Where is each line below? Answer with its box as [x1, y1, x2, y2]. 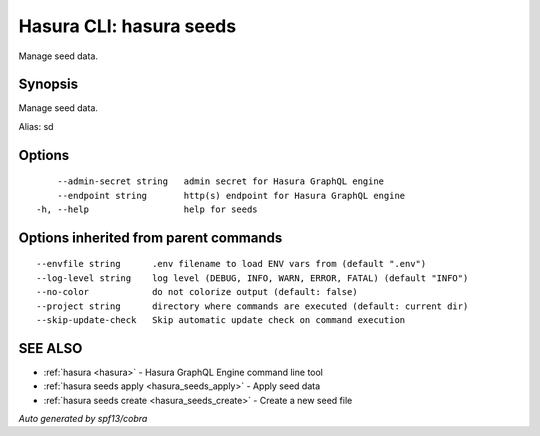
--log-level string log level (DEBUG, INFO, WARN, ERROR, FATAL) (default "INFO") [36, 272, 469, 284]
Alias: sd [18, 120, 54, 132]
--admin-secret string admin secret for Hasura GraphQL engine [56, 176, 385, 187]
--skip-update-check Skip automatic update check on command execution [36, 315, 406, 325]
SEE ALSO [18, 340, 83, 357]
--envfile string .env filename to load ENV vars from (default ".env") [36, 258, 427, 270]
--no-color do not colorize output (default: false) [36, 286, 359, 298]
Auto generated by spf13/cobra [18, 413, 148, 425]
